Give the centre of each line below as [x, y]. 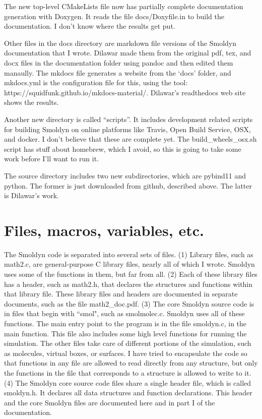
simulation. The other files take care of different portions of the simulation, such [128, 343]
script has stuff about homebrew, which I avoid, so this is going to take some [123, 148]
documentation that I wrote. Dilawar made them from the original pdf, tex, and [128, 53]
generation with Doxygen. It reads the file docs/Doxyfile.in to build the [114, 16]
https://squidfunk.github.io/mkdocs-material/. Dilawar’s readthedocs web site [125, 92]
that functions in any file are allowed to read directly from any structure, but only [131, 363]
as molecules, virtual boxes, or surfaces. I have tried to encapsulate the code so [126, 353]
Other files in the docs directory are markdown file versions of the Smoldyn [120, 43]
